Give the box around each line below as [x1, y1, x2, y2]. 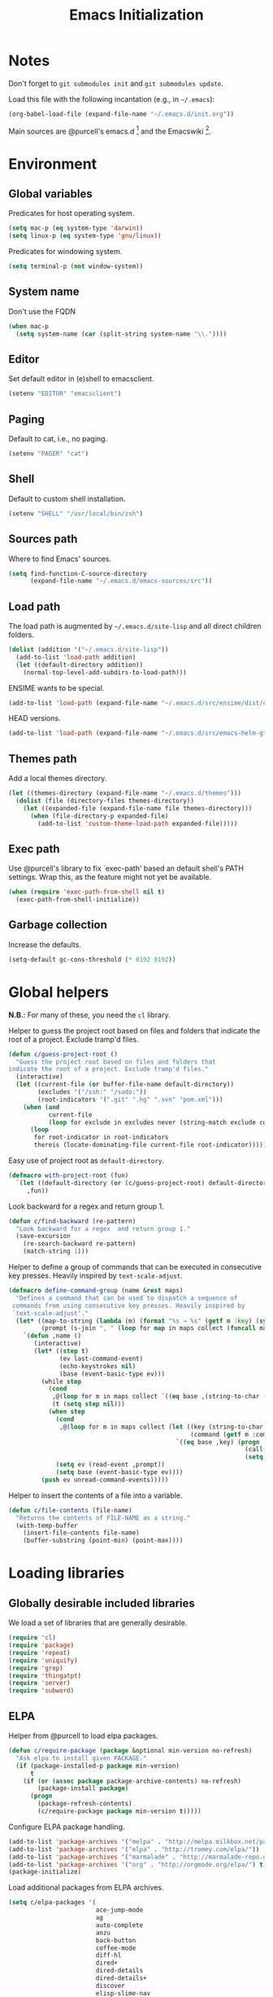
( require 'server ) [8, 1679, 71, 1688]
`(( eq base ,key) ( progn [175, 1437, 260, 1446]
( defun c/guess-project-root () [8, 1050, 118, 1058]
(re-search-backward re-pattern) [23, 1240, 136, 1248]
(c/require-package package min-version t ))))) [37, 1807, 201, 1815]
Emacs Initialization [68, 6, 205, 24]
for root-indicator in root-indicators [33, 1134, 169, 1142]
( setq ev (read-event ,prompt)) [55, 1460, 165, 1469]
